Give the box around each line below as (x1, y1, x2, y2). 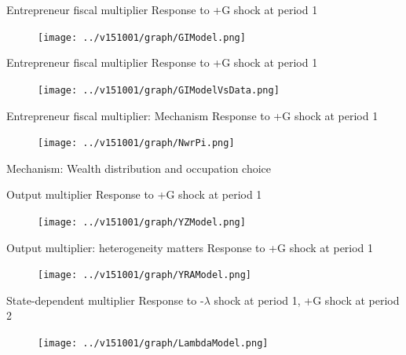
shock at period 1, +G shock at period (214, 291, 400, 308)
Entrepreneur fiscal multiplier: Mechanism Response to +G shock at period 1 (6, 107, 379, 123)
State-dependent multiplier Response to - (6, 291, 204, 308)
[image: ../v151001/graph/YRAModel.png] (38, 269, 252, 281)
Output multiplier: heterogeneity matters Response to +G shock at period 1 (6, 239, 374, 255)
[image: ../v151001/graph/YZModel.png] (38, 216, 246, 228)
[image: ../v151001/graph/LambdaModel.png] (38, 338, 269, 350)
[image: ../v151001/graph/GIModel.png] (38, 31, 246, 43)
